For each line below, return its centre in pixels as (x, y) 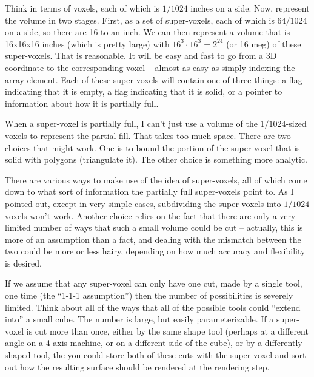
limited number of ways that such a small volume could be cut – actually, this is (154, 227)
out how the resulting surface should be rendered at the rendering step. (137, 366)
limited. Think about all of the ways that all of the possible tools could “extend (153, 307)
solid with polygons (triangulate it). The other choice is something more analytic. (156, 159)
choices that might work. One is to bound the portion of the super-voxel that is (152, 147)
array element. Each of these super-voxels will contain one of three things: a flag (154, 79)
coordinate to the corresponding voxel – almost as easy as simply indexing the (150, 67)
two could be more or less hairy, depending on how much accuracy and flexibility (155, 251)
